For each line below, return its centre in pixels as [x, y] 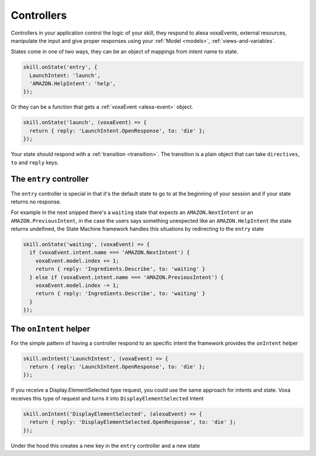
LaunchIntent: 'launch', [65, 75]
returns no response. [36, 202]
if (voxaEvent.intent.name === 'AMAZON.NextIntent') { [110, 253]
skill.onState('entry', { [60, 67]
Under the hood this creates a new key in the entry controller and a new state [105, 445]
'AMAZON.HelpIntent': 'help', [73, 84]
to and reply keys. [35, 162]
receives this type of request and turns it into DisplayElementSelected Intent [107, 398]
